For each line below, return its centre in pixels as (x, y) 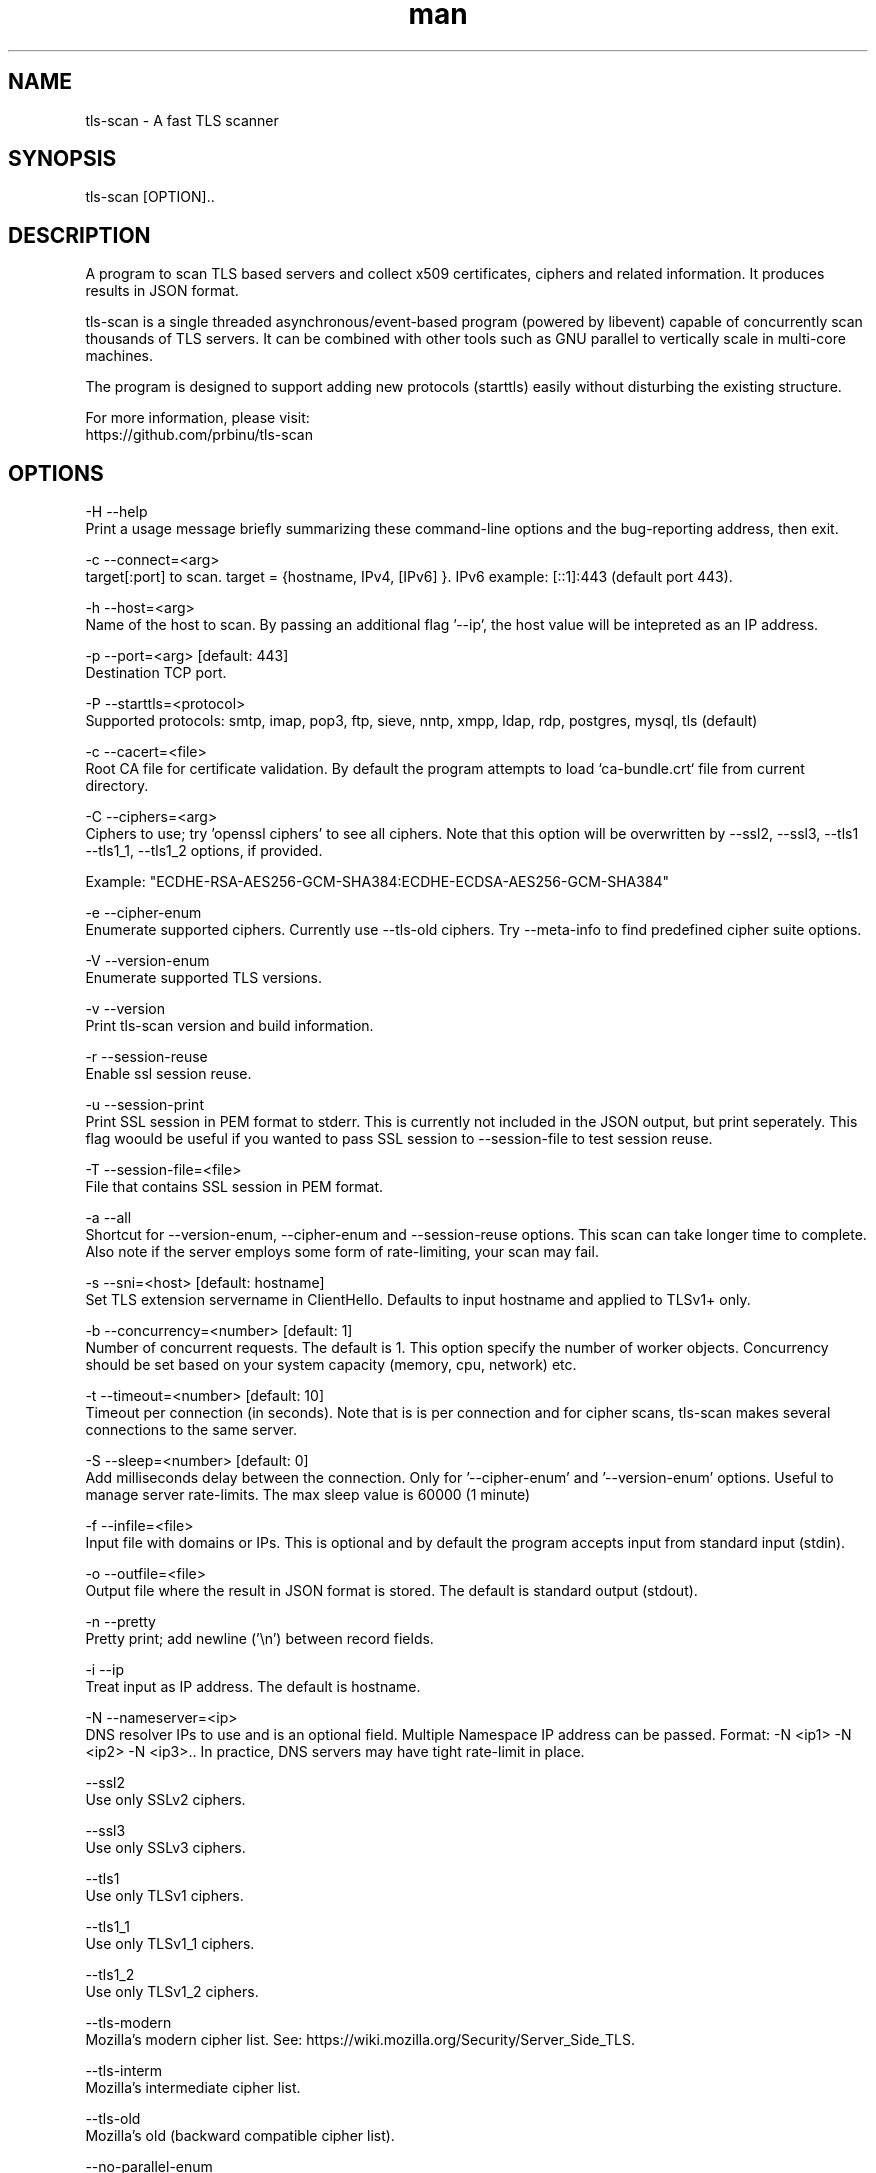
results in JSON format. (162, 291)
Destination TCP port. (156, 673)
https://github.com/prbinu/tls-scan (199, 435)
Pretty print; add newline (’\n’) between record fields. (259, 1639)
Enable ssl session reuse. (168, 1074)
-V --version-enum (147, 961)
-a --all (108, 1218)
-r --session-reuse (146, 1057)
